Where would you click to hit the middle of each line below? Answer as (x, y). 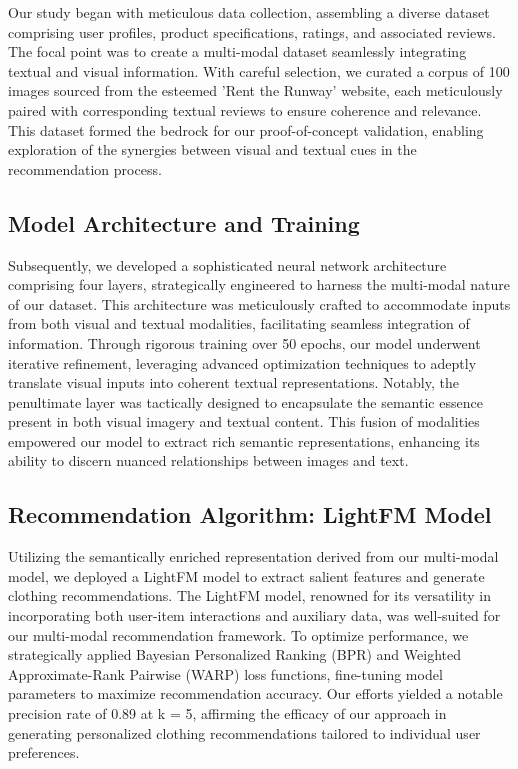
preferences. (44, 752)
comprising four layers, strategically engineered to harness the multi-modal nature (259, 284)
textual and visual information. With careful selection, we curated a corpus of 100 (259, 70)
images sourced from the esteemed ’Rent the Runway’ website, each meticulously (255, 90)
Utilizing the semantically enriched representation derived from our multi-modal (253, 556)
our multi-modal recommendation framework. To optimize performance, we (238, 634)
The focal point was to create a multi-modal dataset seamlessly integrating (237, 51)
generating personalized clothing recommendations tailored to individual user (244, 732)
